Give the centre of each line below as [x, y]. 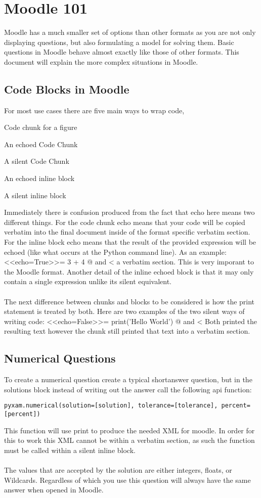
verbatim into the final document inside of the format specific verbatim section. [127, 232]
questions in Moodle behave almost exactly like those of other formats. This [122, 52]
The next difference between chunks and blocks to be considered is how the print [129, 301]
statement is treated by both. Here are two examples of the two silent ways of [124, 311]
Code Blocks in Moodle [67, 89]
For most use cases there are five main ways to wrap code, [94, 110]
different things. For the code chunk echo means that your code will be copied [125, 222]
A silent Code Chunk [37, 161]
